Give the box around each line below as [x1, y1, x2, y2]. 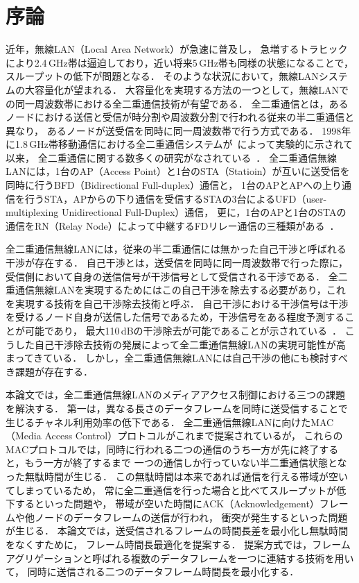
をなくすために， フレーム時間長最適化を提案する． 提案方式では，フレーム [6, 536, 351, 551]
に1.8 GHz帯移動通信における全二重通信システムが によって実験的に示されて [6, 137, 353, 151]
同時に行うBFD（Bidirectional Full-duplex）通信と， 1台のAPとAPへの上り [6, 178, 342, 192]
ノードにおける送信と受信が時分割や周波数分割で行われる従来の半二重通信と [6, 110, 355, 124]
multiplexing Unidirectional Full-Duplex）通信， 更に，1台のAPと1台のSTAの [6, 205, 347, 219]
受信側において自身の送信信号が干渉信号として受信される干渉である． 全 [6, 269, 338, 283]
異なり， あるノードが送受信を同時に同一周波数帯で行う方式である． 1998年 [6, 123, 351, 137]
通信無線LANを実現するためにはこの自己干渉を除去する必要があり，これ [15, 282, 346, 297]
